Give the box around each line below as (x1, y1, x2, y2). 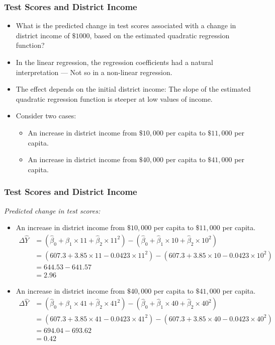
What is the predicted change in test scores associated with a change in (16, 20, 236, 31)
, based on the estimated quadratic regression (89, 30, 230, 40)
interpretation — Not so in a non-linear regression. (16, 66, 172, 77)
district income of (16, 30, 70, 40)
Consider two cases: (16, 110, 76, 121)
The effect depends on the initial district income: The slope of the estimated (16, 84, 251, 94)
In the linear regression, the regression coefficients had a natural (16, 57, 214, 67)
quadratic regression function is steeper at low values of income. (16, 93, 213, 104)
